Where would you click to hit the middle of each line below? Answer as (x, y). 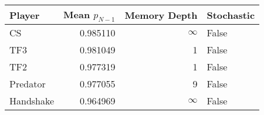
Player (25, 15)
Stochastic (231, 15)
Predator (28, 84)
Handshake (32, 101)
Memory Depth (161, 15)
